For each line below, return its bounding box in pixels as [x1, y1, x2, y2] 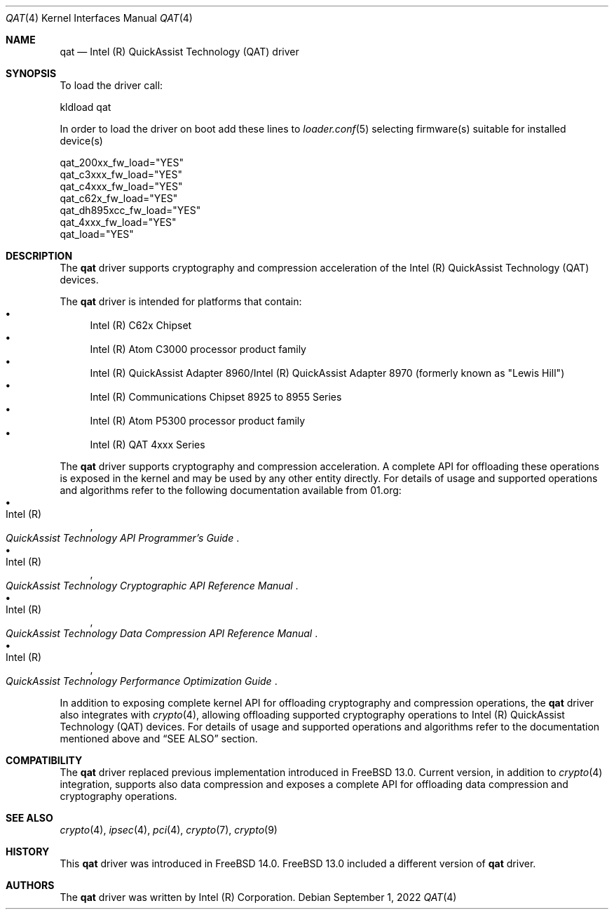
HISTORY [6, 846, 50, 857]
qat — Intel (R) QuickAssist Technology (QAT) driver [60, 46, 299, 58]
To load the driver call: [60, 79, 163, 91]
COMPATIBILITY [6, 754, 83, 766]
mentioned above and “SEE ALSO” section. [60, 733, 258, 744]
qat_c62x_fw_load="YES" [60, 192, 178, 204]
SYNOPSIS [6, 67, 57, 79]
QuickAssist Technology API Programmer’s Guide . [6, 532, 240, 544]
